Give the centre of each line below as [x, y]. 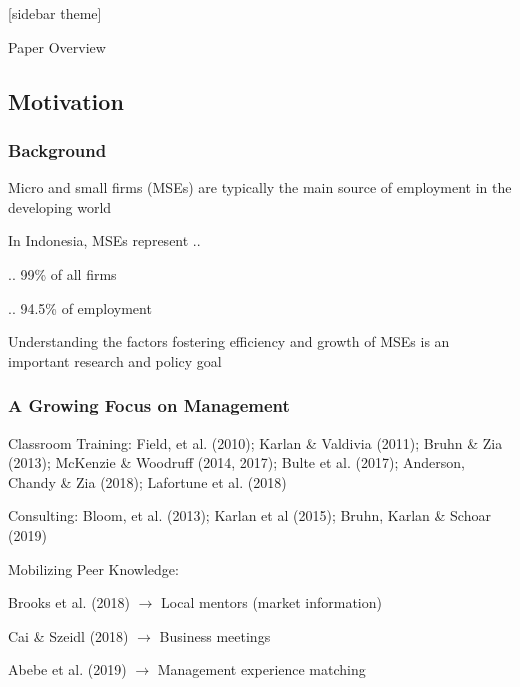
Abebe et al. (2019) [67, 669]
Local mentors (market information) [271, 602]
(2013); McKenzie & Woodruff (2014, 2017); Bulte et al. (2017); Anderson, [236, 462]
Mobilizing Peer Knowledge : [93, 568]
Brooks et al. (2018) [69, 602]
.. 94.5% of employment [80, 307]
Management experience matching [261, 669]
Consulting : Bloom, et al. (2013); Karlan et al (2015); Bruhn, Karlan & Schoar [249, 515]
